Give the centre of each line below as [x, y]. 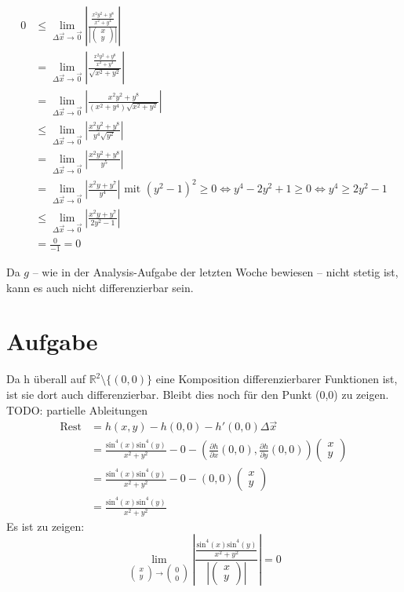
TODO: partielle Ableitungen [77, 409]
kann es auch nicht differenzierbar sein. [100, 287]
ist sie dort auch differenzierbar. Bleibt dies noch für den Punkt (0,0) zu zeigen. [198, 394]
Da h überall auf [46, 379]
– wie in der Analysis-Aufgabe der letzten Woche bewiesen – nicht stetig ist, [215, 272]
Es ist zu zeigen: [45, 526]
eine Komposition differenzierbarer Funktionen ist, [277, 379]
